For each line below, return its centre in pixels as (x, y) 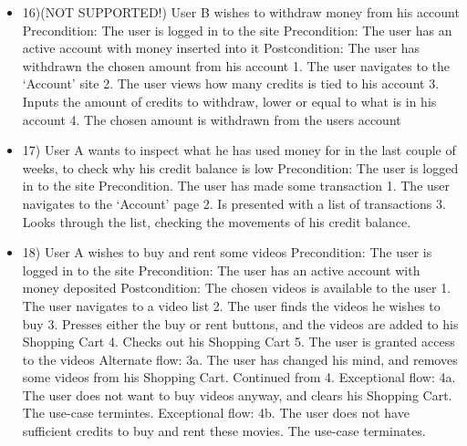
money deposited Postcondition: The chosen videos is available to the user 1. (237, 288)
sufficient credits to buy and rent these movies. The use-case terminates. (224, 431)
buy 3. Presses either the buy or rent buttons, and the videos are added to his (240, 323)
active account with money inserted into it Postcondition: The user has (221, 48)
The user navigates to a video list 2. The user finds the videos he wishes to (231, 305)
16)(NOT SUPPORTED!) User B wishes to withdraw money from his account (241, 12)
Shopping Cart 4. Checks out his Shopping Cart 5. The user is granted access (239, 342)
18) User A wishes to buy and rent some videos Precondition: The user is (227, 252)
